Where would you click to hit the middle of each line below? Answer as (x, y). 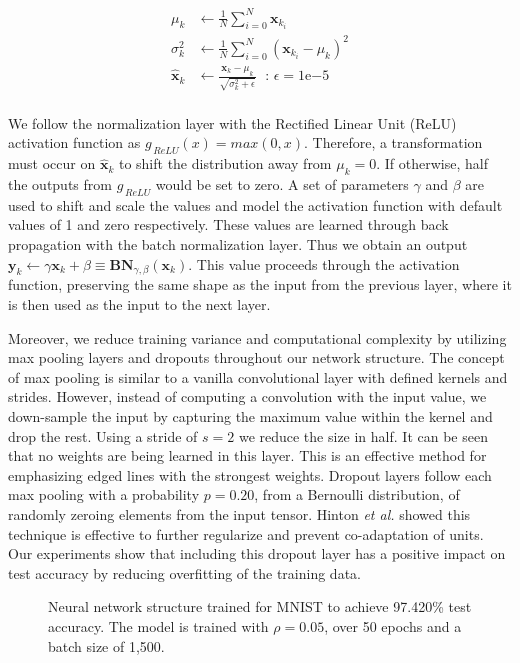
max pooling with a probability (104, 494)
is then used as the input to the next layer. (139, 304)
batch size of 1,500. (106, 645)
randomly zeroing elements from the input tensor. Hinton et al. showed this (239, 513)
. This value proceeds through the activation (324, 263)
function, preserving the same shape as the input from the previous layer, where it (260, 284)
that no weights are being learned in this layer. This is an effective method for (247, 455)
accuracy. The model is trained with (158, 625)
